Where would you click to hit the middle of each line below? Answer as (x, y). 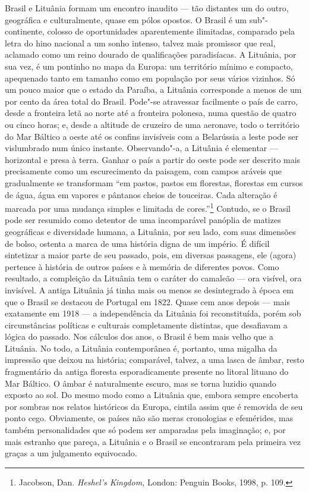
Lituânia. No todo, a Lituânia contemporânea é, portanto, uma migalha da (141, 348)
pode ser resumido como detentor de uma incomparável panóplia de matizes (143, 220)
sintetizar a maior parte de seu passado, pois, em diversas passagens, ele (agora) (151, 255)
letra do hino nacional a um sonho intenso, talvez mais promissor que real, (140, 43)
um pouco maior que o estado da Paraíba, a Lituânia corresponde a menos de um (153, 90)
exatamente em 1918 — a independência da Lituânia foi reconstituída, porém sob (153, 313)
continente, (25, 31)
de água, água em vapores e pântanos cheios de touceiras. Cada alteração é (141, 194)
